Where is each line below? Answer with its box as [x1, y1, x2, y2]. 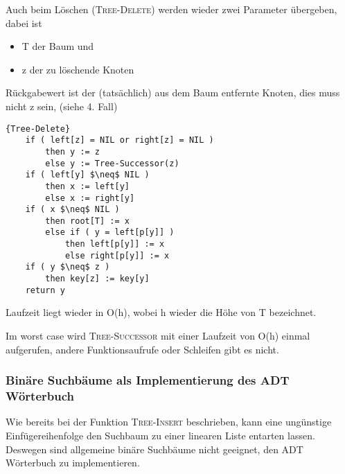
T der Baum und [21, 39, 94, 53]
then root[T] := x [45, 216, 130, 226]
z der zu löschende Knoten [21, 62, 134, 76]
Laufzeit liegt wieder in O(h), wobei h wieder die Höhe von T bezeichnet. [6, 305, 317, 319]
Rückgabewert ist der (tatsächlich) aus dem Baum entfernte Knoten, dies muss [6, 85, 340, 100]
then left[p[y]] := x [64, 239, 165, 249]
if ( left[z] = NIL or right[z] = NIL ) [25, 135, 214, 146]
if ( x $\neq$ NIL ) [25, 204, 120, 215]
